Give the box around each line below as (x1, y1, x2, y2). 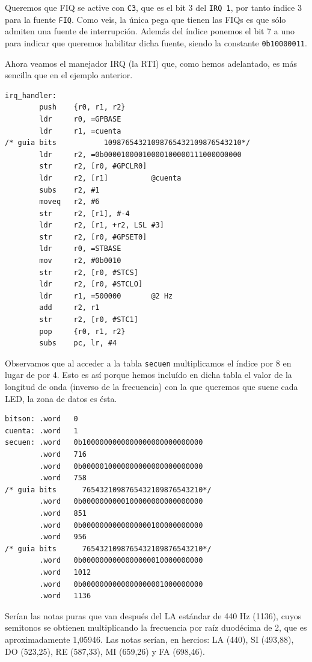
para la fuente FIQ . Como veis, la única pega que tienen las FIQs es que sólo (5, 13, 286, 25)
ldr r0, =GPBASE (39, 114, 121, 123)
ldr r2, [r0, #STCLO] (39, 280, 143, 289)
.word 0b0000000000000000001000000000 (39, 580, 203, 589)
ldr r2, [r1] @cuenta (39, 173, 182, 182)
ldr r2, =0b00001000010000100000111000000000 (39, 150, 242, 159)
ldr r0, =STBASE (39, 244, 121, 253)
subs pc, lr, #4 (39, 339, 117, 348)
